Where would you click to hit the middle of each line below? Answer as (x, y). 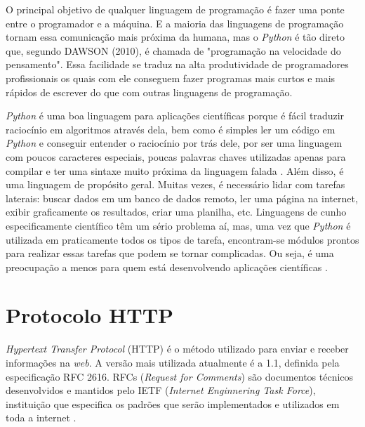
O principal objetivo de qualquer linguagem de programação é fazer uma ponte (175, 9)
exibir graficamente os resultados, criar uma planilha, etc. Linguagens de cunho (176, 212)
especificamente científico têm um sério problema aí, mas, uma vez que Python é (178, 225)
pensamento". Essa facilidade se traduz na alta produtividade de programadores (177, 64)
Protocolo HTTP (90, 315)
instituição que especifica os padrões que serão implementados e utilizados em (173, 403)
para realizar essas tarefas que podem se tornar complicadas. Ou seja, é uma (170, 253)
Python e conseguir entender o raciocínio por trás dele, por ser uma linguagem (174, 143)
